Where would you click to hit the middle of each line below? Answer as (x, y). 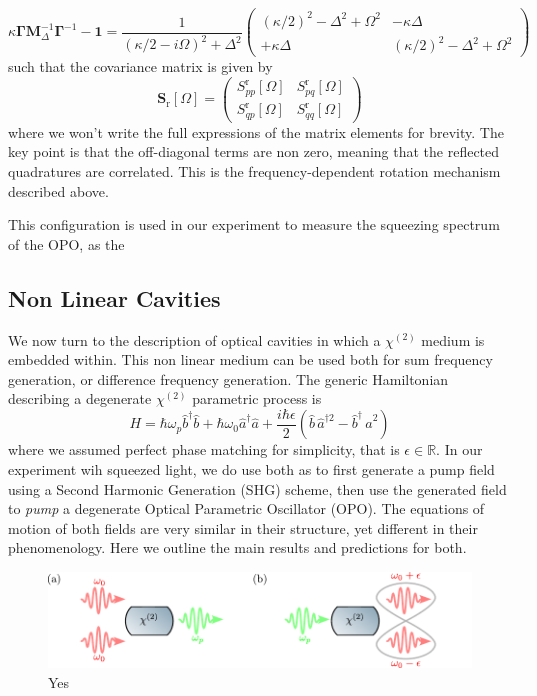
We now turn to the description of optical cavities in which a (194, 339)
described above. (58, 190)
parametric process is (257, 398)
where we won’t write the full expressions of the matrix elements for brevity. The (256, 131)
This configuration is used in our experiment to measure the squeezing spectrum (254, 224)
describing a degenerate (80, 398)
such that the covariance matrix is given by (140, 66)
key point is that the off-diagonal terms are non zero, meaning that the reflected (254, 151)
